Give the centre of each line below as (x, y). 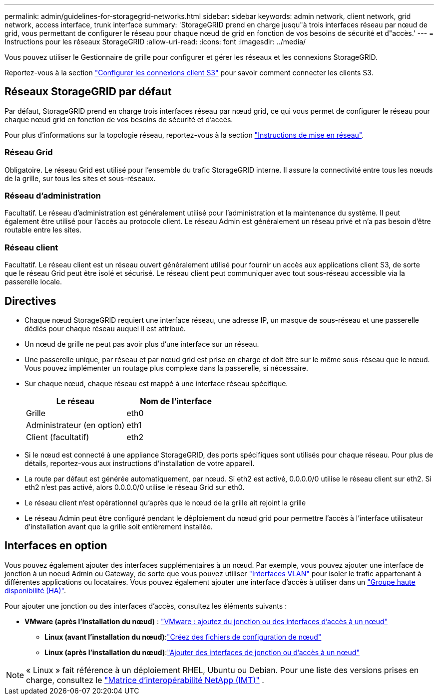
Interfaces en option (56, 546)
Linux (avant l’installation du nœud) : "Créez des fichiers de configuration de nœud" (183, 637)
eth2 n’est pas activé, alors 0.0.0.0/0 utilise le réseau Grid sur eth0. (135, 487)
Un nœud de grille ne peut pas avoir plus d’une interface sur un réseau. (142, 344)
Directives (30, 301)
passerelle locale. (33, 282)
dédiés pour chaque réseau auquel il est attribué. (105, 328)
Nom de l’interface (176, 401)
